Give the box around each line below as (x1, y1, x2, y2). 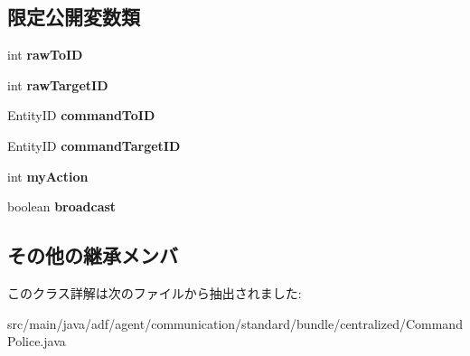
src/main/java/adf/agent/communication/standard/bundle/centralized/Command (7, 314, 463, 333)
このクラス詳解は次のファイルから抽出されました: (7, 283, 302, 302)
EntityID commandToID (7, 106, 155, 125)
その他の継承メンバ (7, 241, 178, 269)
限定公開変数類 (7, 3, 140, 31)
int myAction (7, 166, 89, 185)
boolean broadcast (7, 197, 117, 216)
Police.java (7, 332, 66, 351)
